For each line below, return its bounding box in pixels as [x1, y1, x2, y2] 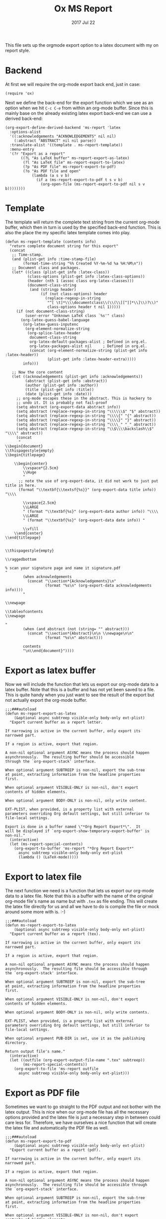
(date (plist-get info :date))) [25, 391, 92, 396]
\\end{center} [14, 531, 43, 536]
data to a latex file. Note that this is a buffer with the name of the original [5, 893, 153, 899]
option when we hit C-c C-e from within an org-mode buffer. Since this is [5, 105, 154, 111]
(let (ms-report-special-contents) [9, 842, 83, 846]
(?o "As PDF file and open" [23, 169, 81, 174]
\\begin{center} [14, 461, 48, 466]
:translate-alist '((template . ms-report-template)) [9, 142, 123, 147]
